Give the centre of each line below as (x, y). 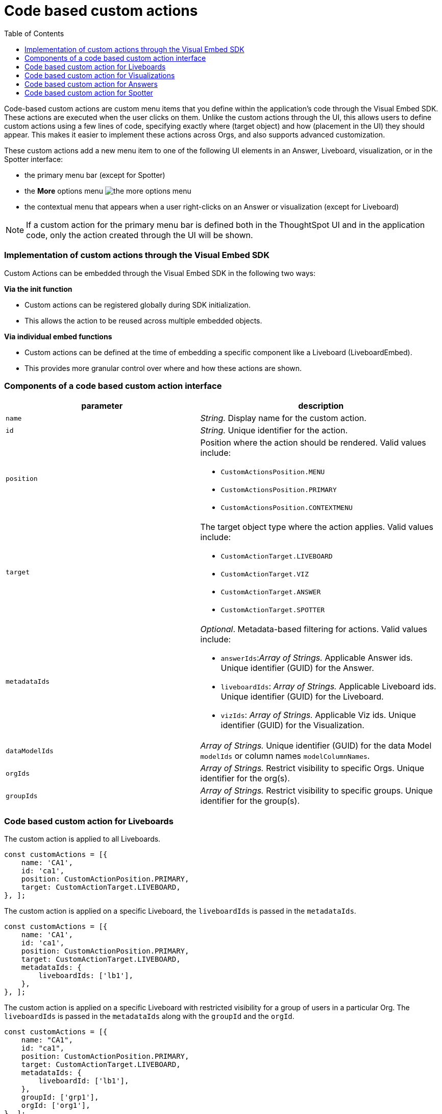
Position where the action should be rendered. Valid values (313, 443)
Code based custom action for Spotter (89, 92)
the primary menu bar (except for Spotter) (95, 175)
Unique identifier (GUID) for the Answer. (297, 668)
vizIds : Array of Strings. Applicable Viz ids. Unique (318, 715)
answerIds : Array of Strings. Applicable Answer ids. (317, 658)
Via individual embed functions (58, 336)
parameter (102, 406)
